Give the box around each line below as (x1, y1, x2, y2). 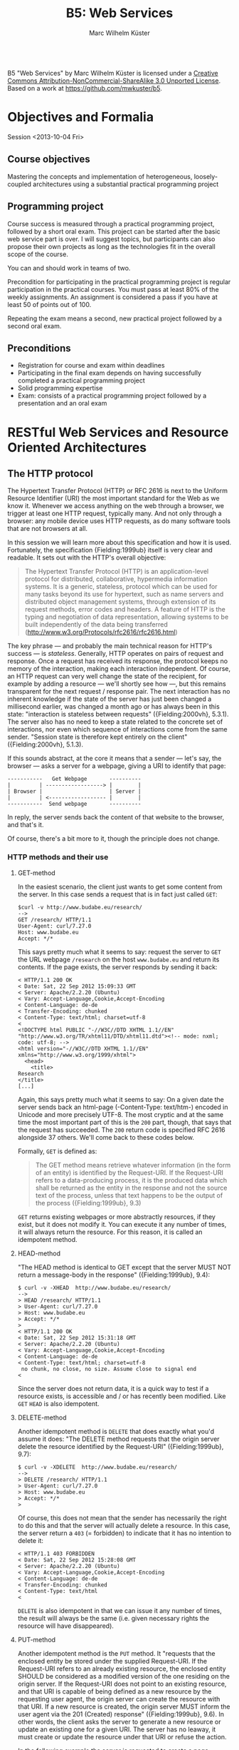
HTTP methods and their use (7, 852, 109, 862)
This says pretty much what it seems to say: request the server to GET (17, 947, 222, 956)
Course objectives (7, 153, 90, 166)
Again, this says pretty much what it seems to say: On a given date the (17, 1095, 224, 1103)
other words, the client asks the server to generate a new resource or (17, 1717, 221, 1726)
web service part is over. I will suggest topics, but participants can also (7, 234, 216, 243)
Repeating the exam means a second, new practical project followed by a (7, 314, 223, 323)
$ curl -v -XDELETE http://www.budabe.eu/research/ (17, 1463, 178, 1471)
